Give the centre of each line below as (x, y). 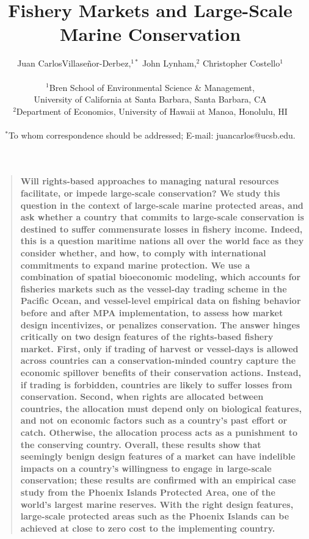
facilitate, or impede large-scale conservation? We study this (150, 193)
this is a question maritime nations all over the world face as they (162, 241)
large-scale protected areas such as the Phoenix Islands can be (155, 516)
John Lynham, (169, 63)
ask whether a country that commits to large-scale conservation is (162, 217)
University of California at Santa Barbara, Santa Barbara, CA (150, 99)
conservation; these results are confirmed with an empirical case (158, 480)
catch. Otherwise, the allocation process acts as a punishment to (159, 432)
